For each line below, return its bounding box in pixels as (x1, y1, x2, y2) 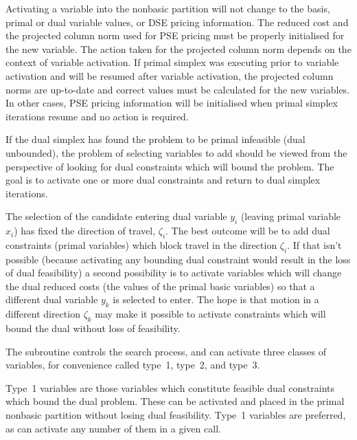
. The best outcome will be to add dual (165, 223, 330, 238)
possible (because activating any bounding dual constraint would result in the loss (5, 252, 351, 266)
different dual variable (5, 292, 98, 307)
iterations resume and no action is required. (5, 109, 189, 123)
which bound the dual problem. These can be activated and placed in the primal (5, 394, 345, 408)
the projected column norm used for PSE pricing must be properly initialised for (5, 28, 345, 43)
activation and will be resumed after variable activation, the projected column (5, 68, 334, 82)
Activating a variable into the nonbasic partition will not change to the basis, (5, 1, 330, 15)
